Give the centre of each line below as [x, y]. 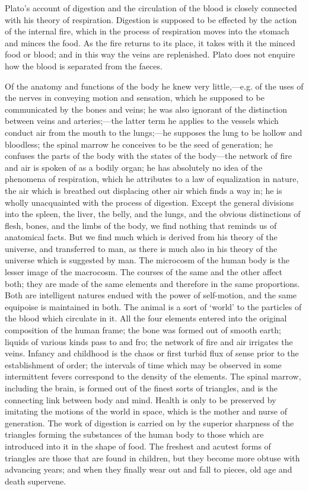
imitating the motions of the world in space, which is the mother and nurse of [146, 411]
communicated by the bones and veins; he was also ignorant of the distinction [146, 109]
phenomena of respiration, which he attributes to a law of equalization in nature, [152, 179]
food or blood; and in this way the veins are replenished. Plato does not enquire [150, 54]
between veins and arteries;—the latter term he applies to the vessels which [142, 121]
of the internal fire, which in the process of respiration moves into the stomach [147, 31]
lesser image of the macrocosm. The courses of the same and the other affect [144, 272]
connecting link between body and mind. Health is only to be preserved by [141, 399]
